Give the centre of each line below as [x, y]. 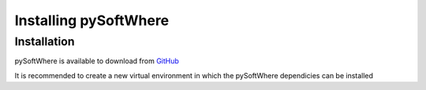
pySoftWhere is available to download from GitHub [97, 61]
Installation [45, 41]
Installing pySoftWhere [92, 20]
